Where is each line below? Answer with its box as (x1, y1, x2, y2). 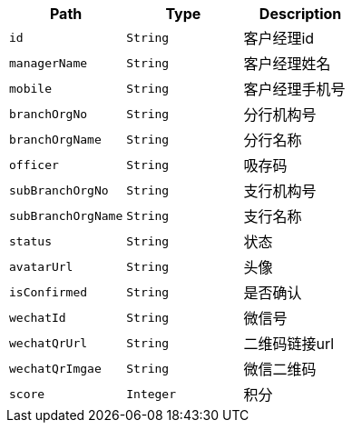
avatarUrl (9, 259, 73, 274)
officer (9, 157, 59, 172)
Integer (126, 386, 177, 401)
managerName (9, 55, 88, 70)
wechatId (9, 310, 66, 325)
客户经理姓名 (243, 55, 331, 73)
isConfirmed (9, 285, 88, 299)
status (9, 234, 52, 248)
